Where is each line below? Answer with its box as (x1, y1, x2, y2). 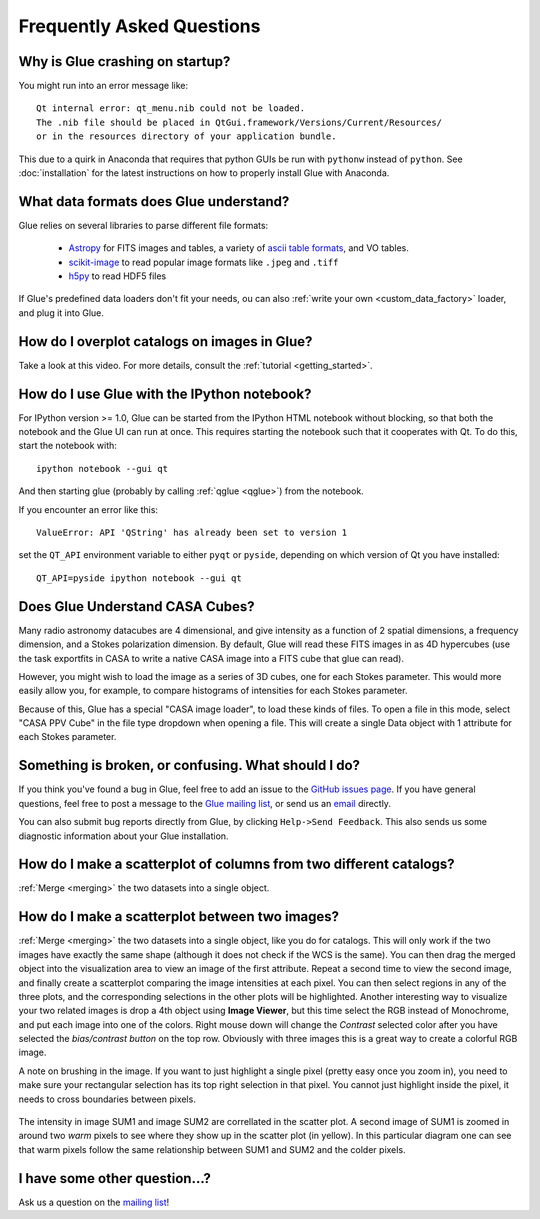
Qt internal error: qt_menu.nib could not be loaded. (36, 103, 305, 114)
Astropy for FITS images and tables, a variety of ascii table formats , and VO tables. (68, 242, 410, 254)
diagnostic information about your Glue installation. (18, 830, 229, 842)
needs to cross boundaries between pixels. (18, 1093, 197, 1105)
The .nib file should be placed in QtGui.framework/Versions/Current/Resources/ (36, 116, 443, 128)
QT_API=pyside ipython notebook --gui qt (36, 572, 242, 584)
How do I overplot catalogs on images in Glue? (18, 333, 313, 350)
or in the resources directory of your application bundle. (36, 131, 337, 142)
